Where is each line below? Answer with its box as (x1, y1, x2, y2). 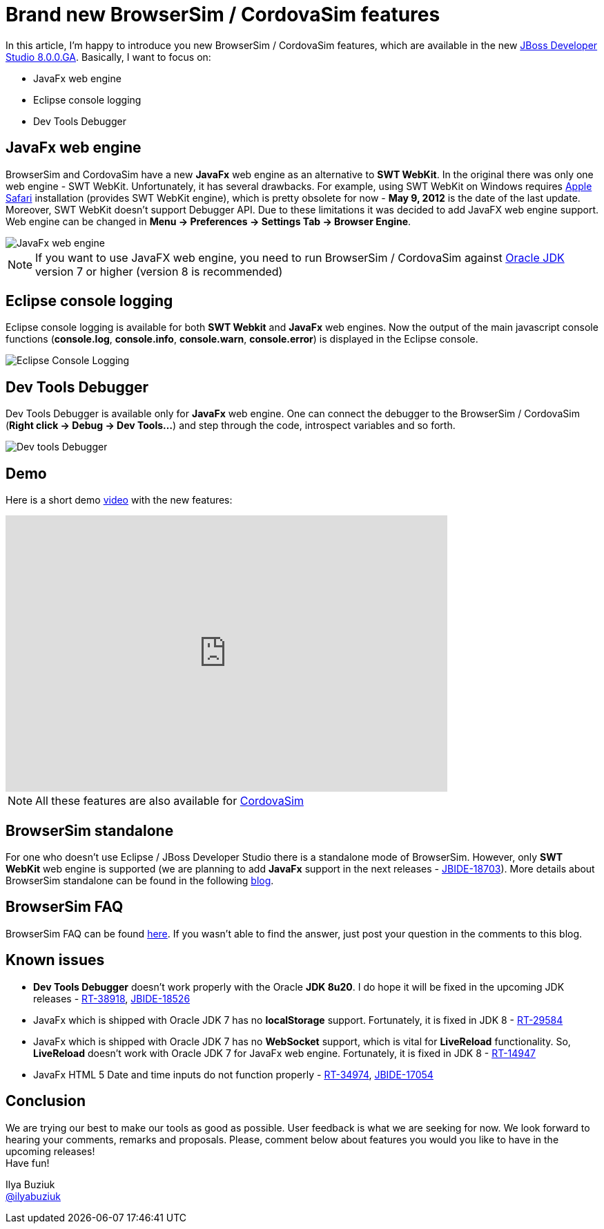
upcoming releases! (6, 1145, 95, 1157)
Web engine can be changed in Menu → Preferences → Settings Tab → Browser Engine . (6, 215, 411, 227)
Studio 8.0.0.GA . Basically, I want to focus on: (6, 50, 211, 63)
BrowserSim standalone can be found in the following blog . (6, 874, 274, 886)
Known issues (6, 951, 105, 969)
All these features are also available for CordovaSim (35, 794, 304, 808)
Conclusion (6, 1092, 86, 1110)
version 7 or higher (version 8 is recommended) (35, 264, 283, 278)
